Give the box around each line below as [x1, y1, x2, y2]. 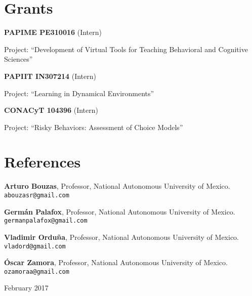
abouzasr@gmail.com [4, 192, 69, 199]
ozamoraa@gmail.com [4, 268, 69, 275]
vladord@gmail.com [4, 242, 66, 250]
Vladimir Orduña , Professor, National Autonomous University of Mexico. [4, 231, 239, 242]
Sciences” [4, 54, 33, 64]
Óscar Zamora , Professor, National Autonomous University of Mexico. [4, 257, 228, 268]
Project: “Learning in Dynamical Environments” [4, 88, 154, 98]
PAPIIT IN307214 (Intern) [4, 70, 96, 81]
